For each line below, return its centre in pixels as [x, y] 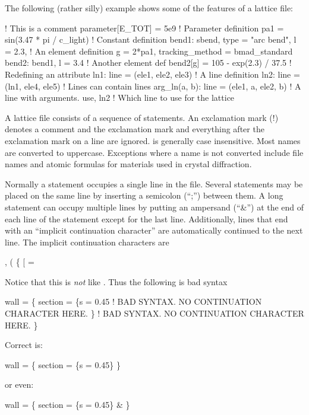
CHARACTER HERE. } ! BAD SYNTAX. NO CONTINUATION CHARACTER [154, 313]
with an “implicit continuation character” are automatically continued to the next [154, 230]
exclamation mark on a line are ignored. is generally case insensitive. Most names [153, 140]
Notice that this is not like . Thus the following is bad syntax [116, 281]
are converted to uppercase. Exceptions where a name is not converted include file [154, 152]
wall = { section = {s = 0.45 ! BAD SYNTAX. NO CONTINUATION [133, 301]
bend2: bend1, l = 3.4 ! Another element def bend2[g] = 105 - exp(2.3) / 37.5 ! [148, 63]
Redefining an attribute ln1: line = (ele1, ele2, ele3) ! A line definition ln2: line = [152, 74]
